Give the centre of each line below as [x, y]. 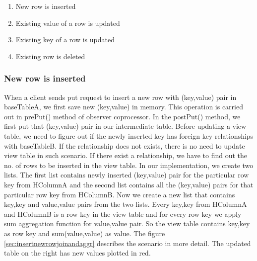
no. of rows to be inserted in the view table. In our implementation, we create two [129, 165]
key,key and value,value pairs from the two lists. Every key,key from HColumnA [126, 204]
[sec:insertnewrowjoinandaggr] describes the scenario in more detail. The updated [128, 243]
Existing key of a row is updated [65, 40]
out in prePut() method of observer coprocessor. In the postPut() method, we [122, 116]
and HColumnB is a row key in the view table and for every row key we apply [123, 214]
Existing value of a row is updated [68, 23]
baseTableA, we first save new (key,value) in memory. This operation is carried [124, 107]
